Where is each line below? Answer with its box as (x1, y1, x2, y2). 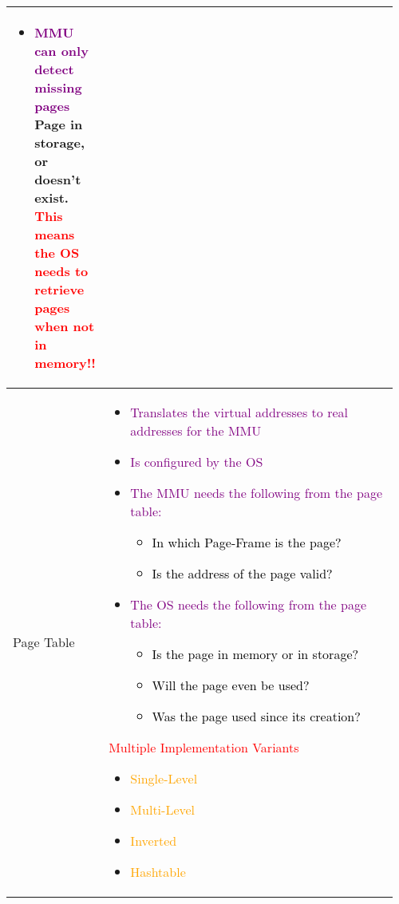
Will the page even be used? (152, 676, 310, 694)
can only (34, 41, 89, 60)
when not (34, 317, 95, 335)
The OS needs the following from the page (130, 595, 367, 614)
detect (34, 60, 74, 78)
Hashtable (130, 863, 186, 881)
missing (34, 78, 82, 97)
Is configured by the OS (130, 452, 263, 471)
